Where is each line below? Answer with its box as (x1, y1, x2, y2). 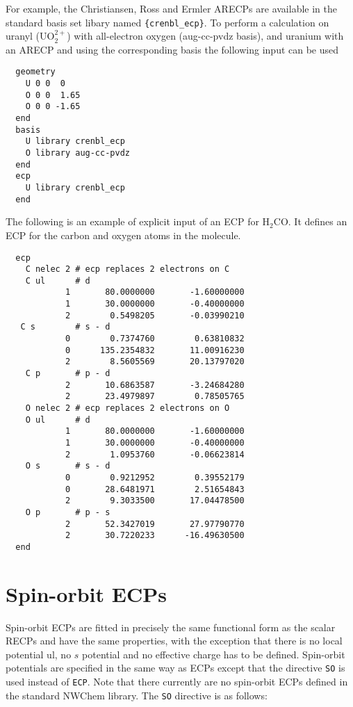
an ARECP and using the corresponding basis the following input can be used (6, 42, 339, 56)
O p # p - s (25, 507, 110, 517)
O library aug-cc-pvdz (25, 148, 130, 159)
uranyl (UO (6, 29, 55, 43)
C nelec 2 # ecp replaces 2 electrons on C (25, 264, 230, 275)
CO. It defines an (273, 214, 347, 229)
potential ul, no (6, 647, 72, 661)
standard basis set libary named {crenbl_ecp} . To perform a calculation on (6, 15, 329, 29)
